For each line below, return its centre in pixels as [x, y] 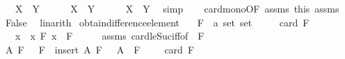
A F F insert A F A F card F [100, 49]
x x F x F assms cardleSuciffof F [110, 36]
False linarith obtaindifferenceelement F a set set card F [157, 22]
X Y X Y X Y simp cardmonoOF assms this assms [177, 8]
